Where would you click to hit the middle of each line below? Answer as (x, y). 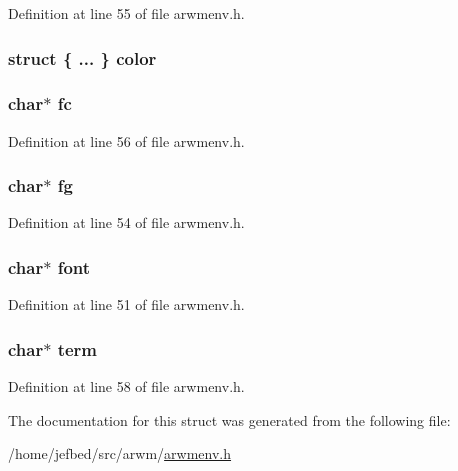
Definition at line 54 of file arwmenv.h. (126, 222)
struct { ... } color (82, 57)
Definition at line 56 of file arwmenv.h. (126, 140)
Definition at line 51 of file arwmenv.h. (126, 304)
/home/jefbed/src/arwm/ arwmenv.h (120, 453)
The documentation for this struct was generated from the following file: (229, 419)
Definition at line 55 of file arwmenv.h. (126, 13)
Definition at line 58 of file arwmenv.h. (126, 386)
